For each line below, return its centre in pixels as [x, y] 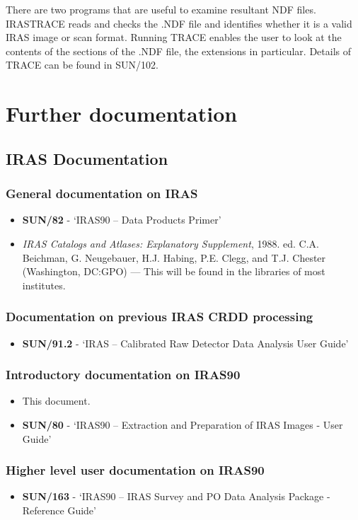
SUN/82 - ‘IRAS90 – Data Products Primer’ [122, 220]
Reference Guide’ [59, 510]
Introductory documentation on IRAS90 [123, 375]
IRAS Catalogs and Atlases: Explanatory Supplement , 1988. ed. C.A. [171, 243]
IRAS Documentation [87, 158]
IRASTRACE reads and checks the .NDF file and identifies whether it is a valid [179, 23]
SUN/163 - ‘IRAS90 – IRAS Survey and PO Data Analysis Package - [176, 496]
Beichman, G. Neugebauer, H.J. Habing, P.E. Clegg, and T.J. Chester [174, 257]
